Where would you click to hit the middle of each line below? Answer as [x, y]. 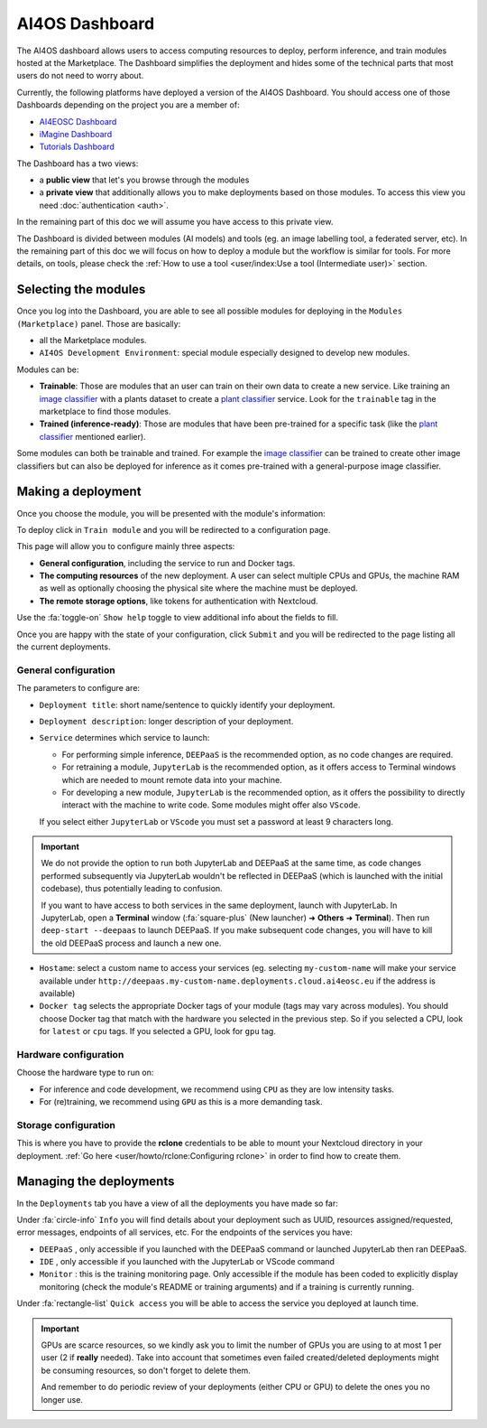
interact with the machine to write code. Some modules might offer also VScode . [211, 805]
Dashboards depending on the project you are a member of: [128, 105]
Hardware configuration [70, 1054]
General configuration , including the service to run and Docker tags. [167, 563]
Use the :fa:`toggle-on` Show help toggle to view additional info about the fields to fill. [177, 618]
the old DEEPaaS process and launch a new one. [131, 943]
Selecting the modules [81, 289]
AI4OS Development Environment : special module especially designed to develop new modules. [225, 353]
